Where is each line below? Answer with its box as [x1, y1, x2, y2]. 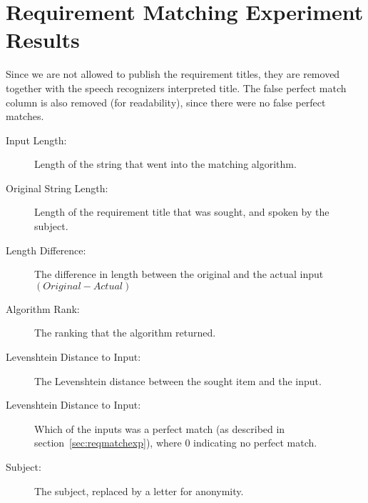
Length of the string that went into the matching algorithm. [34, 156, 297, 171]
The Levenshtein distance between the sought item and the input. [34, 373, 322, 388]
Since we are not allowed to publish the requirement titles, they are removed [6, 66, 340, 81]
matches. [6, 109, 44, 124]
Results [6, 25, 80, 54]
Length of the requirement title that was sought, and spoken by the [34, 204, 329, 219]
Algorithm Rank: [6, 301, 80, 316]
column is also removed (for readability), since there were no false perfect [6, 94, 326, 109]
